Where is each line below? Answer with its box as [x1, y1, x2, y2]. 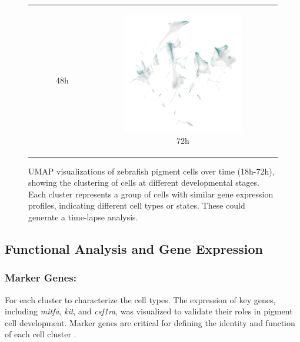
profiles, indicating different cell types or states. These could [28, 199, 245, 212]
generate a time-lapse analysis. [28, 211, 138, 223]
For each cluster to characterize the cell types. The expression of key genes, [5, 293, 276, 306]
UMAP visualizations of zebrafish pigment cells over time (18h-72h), [28, 165, 275, 177]
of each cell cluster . [5, 328, 76, 340]
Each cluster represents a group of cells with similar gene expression [28, 187, 274, 200]
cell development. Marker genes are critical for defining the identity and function [5, 316, 295, 328]
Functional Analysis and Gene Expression [5, 240, 264, 257]
